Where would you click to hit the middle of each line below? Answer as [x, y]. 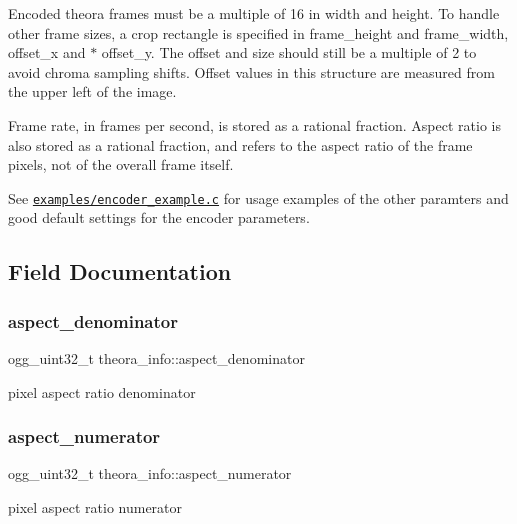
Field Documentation [120, 271]
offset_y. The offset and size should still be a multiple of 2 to [289, 52]
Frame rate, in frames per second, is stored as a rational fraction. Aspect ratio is [254, 124]
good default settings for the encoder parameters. [159, 217]
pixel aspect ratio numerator [95, 507]
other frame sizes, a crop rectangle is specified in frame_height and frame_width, [258, 32]
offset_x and [47, 52]
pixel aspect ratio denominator [102, 391]
